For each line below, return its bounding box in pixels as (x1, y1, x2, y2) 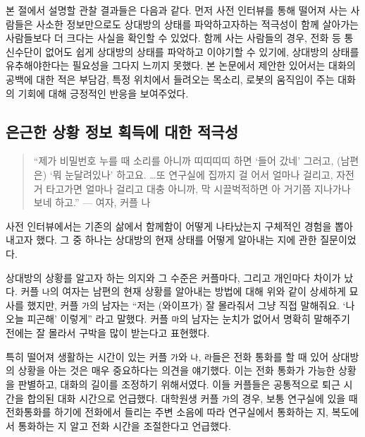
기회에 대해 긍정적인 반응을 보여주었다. (18, 85, 189, 100)
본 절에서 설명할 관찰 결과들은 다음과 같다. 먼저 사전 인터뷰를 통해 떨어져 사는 (6, 3, 347, 17)
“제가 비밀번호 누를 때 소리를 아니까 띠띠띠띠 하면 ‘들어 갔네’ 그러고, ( (33, 153, 341, 168)
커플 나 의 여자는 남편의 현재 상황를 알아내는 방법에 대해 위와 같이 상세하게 (20, 284, 346, 299)
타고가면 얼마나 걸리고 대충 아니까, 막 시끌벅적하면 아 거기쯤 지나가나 (46, 181, 351, 196)
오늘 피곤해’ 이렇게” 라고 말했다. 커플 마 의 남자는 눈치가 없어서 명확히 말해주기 (6, 311, 350, 326)
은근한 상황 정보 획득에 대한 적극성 (6, 120, 239, 142)
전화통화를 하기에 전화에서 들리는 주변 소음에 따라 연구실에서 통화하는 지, (6, 405, 329, 419)
